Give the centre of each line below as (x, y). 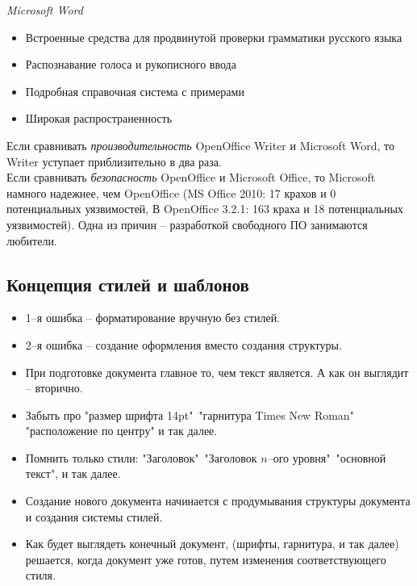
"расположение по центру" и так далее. (121, 431)
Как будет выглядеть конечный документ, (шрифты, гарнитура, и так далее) (212, 544)
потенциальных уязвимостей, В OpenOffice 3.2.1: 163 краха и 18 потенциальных (205, 209)
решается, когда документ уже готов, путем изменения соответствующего (206, 559)
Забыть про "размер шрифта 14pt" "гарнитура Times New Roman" (190, 414)
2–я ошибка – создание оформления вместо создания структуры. (183, 344)
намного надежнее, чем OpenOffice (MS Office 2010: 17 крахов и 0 (171, 193)
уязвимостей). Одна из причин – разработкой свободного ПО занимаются (187, 224)
